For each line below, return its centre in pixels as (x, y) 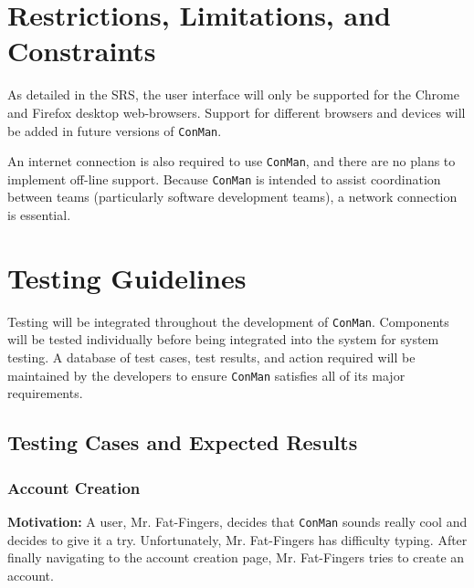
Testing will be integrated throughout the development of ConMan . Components (228, 321)
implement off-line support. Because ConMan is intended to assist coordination (224, 178)
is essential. (39, 215)
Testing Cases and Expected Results (183, 442)
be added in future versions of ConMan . (115, 130)
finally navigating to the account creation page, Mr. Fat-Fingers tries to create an (236, 557)
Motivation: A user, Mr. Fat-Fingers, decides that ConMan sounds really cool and (237, 521)
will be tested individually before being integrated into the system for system (223, 339)
